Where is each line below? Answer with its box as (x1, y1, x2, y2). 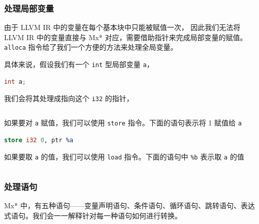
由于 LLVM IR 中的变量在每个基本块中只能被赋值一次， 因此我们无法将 (4, 22, 241, 33)
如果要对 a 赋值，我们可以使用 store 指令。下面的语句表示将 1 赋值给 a (4, 117, 242, 127)
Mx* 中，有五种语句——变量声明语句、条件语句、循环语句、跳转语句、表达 (4, 200, 255, 211)
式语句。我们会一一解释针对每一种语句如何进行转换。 (4, 210, 182, 220)
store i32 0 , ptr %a (4, 136, 74, 144)
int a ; (4, 78, 26, 85)
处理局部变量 (4, 2, 54, 14)
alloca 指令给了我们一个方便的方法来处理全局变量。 (4, 42, 178, 52)
